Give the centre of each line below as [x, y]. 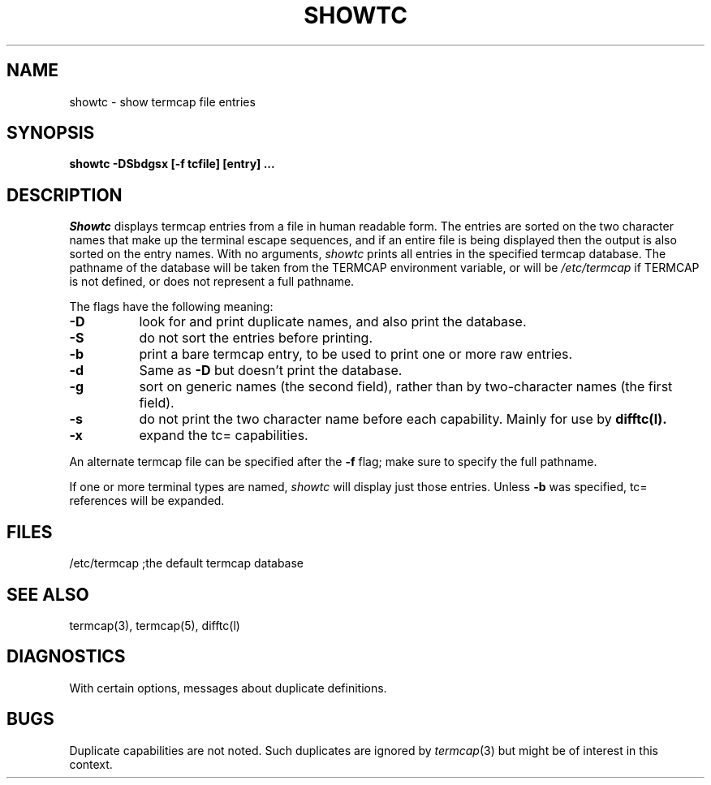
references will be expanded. [147, 501]
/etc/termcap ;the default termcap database [187, 563]
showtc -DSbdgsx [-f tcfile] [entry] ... [172, 164]
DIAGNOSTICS [66, 657]
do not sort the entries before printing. [256, 338]
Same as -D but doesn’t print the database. [271, 371]
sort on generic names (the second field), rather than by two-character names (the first [406, 387]
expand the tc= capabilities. [224, 436]
